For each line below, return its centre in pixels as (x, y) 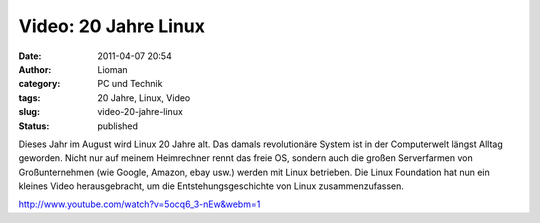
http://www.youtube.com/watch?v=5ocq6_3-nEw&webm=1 (139, 204)
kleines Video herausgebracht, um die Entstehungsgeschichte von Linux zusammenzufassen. (211, 186)
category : (39, 84)
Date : (30, 56)
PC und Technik (130, 84)
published (118, 126)
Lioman (113, 69)
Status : (34, 126)
